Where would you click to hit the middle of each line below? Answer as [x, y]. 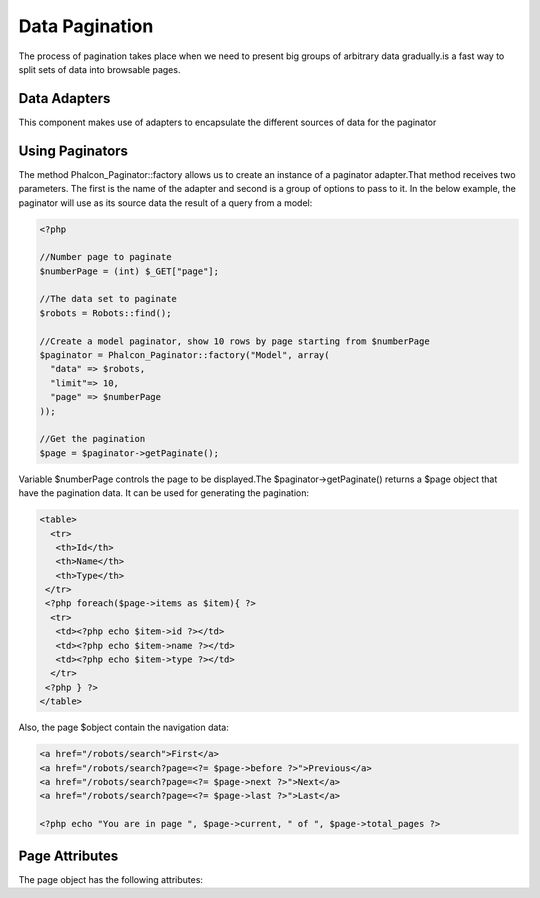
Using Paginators [73, 150]
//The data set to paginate [108, 299]
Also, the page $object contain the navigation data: [123, 727]
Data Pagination [86, 26]
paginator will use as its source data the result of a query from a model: [165, 202]
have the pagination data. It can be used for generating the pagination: [164, 493]
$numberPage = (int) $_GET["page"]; [129, 271]
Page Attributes [68, 855]
